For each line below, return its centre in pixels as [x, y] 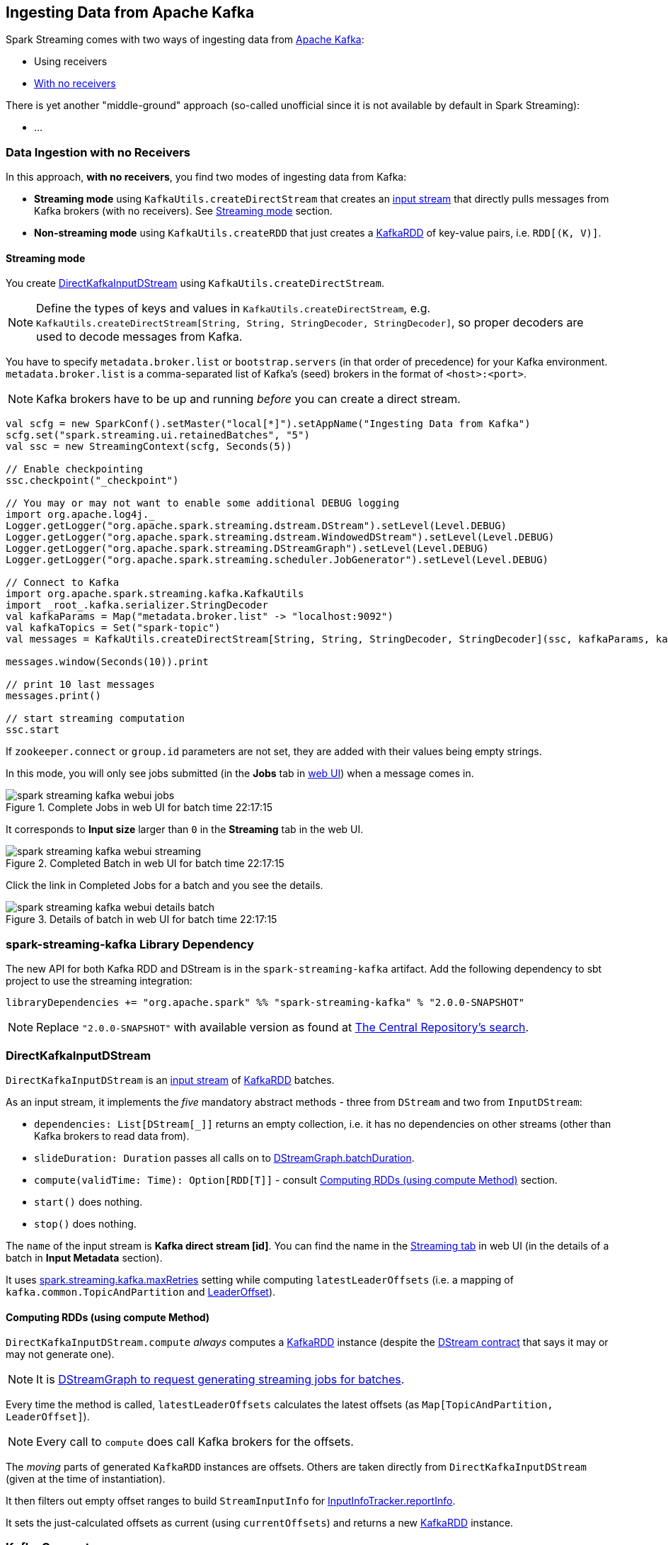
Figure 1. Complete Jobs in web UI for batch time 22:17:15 [139, 808]
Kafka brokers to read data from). [112, 1136]
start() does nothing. [88, 1201]
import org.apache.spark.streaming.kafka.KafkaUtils [155, 594]
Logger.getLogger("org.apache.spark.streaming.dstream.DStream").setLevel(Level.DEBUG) [257, 526]
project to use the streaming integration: [99, 981]
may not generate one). [60, 1354]
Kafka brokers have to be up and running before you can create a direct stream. [248, 399]
